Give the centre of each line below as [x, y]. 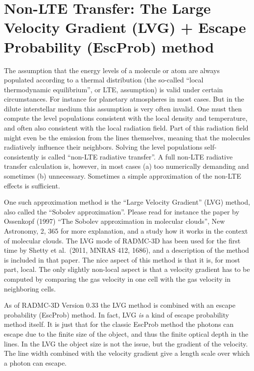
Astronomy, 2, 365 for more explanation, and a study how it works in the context [126, 231]
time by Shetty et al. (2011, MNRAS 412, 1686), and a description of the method [127, 250]
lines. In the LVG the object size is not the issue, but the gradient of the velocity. [126, 343]
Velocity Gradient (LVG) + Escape [125, 27]
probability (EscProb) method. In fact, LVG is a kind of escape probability [116, 314]
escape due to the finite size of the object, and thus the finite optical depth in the [126, 333]
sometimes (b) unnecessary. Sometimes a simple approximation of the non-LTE [123, 176]
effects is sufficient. [32, 185]
